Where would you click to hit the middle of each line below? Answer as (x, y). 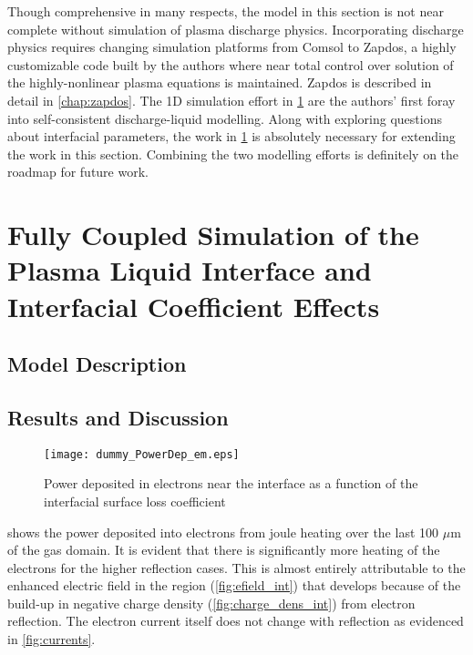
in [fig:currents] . (51, 639)
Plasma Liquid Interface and (190, 270)
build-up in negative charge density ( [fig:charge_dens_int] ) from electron (211, 603)
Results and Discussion (118, 417)
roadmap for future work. (78, 172)
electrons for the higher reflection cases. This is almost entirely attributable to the (236, 567)
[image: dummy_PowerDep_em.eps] (142, 454)
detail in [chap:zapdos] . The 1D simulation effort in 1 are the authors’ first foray (231, 100)
